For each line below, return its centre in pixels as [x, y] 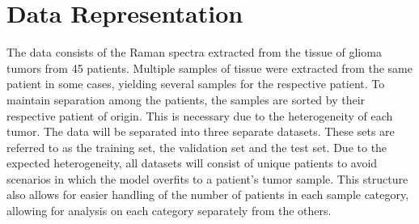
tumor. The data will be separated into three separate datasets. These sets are [201, 131]
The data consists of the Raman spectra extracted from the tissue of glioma [194, 52]
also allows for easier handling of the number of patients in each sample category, [208, 194]
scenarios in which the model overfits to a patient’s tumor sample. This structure [207, 178]
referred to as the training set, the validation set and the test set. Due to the [197, 147]
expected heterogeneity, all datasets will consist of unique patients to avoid [192, 163]
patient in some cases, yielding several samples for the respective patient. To [196, 84]
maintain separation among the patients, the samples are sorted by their [186, 99]
